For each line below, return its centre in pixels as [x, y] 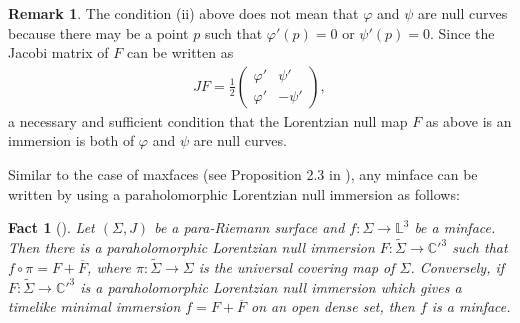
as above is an [468, 120]
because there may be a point [98, 32]
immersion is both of [71, 140]
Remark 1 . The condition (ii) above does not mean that [183, 13]
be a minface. [455, 227]
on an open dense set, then [333, 306]
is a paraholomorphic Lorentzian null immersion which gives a [271, 286]
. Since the [462, 32]
